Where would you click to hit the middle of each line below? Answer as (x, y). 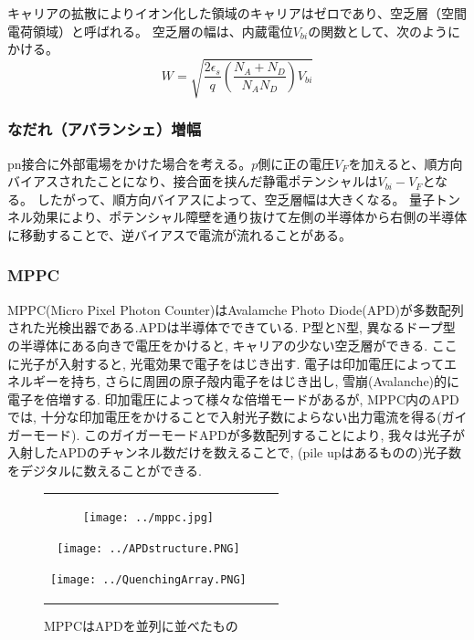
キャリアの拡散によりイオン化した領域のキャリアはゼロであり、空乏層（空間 (237, 13)
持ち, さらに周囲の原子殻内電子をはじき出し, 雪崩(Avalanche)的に (265, 381)
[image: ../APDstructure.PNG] (148, 549)
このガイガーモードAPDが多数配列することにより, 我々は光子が (274, 434)
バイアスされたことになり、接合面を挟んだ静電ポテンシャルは (193, 181)
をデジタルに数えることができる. (105, 471)
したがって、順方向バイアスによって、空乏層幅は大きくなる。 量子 (236, 199)
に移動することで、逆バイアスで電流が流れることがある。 (180, 234)
